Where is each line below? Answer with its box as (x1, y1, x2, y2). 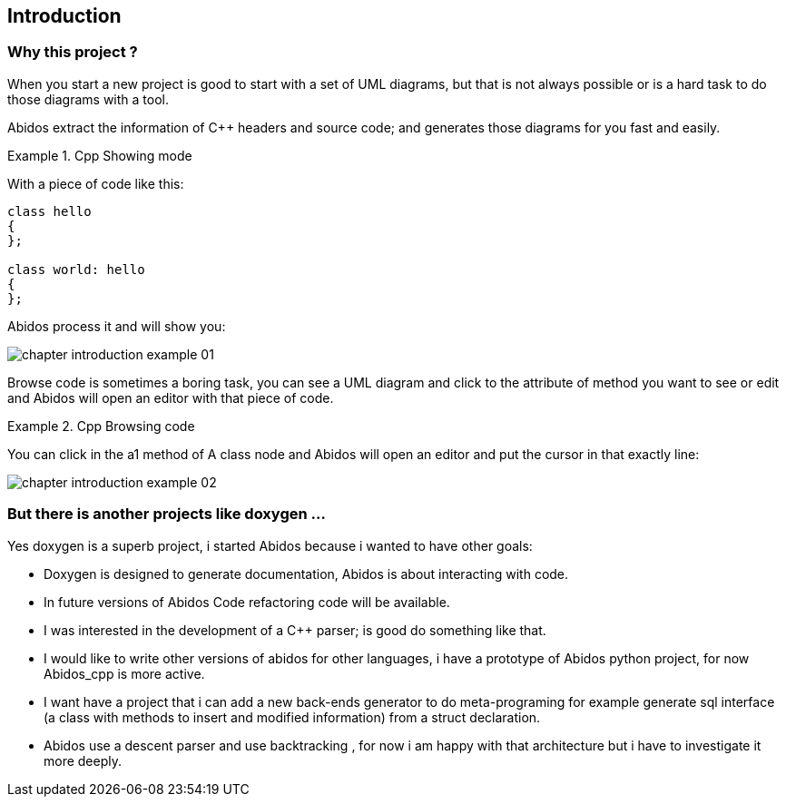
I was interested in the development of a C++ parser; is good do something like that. (44, 622, 546, 638)
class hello (7, 203, 92, 219)
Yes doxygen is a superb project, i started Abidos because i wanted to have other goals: (7, 537, 533, 554)
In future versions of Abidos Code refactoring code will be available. (44, 593, 450, 610)
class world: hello (7, 261, 145, 277)
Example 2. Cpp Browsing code (7, 417, 195, 434)
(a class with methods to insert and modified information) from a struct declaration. (44, 709, 541, 725)
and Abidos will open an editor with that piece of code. (7, 389, 334, 406)
